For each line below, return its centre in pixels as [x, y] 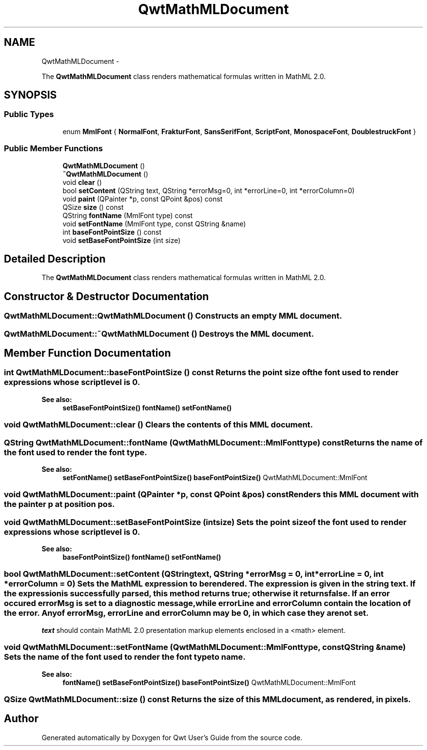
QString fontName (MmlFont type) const [128, 215]
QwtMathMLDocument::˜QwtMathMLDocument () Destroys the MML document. [159, 334]
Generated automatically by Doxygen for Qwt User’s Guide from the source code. [172, 737]
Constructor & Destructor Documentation [107, 296]
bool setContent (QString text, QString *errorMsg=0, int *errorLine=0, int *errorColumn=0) [209, 190]
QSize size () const [93, 207]
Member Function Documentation [87, 353]
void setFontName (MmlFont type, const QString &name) [154, 223]
